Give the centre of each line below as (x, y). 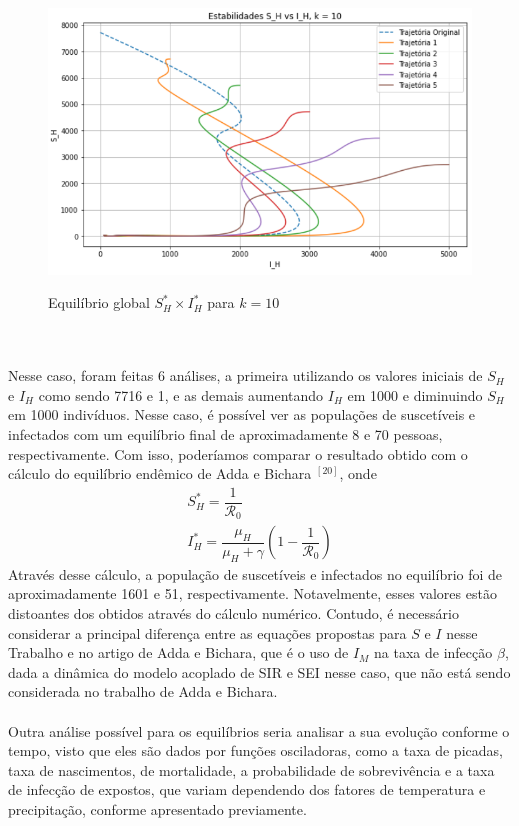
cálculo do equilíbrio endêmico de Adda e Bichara (160, 473)
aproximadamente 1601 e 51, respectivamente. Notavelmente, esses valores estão (252, 593)
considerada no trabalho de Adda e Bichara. (143, 691)
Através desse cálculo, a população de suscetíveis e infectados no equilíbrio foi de (255, 573)
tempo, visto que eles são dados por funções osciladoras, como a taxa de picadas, (255, 750)
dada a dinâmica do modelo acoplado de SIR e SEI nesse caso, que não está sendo (259, 671)
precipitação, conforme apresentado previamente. (157, 808)
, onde (358, 473)
